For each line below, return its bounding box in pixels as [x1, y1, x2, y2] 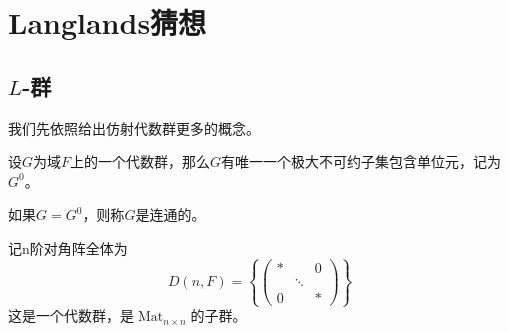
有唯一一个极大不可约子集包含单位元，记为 [221, 151, 502, 172]
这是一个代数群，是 [8, 305, 134, 326]
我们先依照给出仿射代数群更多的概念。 [8, 117, 260, 138]
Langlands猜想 [8, 2, 207, 43]
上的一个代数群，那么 [70, 151, 211, 172]
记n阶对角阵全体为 [8, 237, 128, 258]
